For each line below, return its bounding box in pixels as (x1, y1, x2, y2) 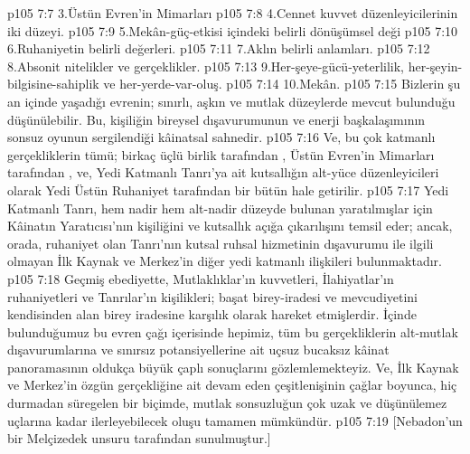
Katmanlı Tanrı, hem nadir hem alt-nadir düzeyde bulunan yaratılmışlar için (7, 198, 433, 217)
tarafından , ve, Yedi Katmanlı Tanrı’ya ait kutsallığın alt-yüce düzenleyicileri (7, 163, 439, 182)
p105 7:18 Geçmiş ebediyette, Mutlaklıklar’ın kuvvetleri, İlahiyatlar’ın (7, 269, 394, 288)
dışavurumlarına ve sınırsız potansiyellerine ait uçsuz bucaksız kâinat (7, 340, 390, 359)
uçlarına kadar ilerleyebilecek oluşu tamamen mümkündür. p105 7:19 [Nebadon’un (7, 411, 463, 430)
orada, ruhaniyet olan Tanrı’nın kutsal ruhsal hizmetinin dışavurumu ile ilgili (7, 233, 434, 252)
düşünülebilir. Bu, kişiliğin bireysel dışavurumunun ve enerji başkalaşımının (7, 109, 426, 128)
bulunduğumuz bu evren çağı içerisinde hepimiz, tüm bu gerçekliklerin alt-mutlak (7, 322, 458, 341)
